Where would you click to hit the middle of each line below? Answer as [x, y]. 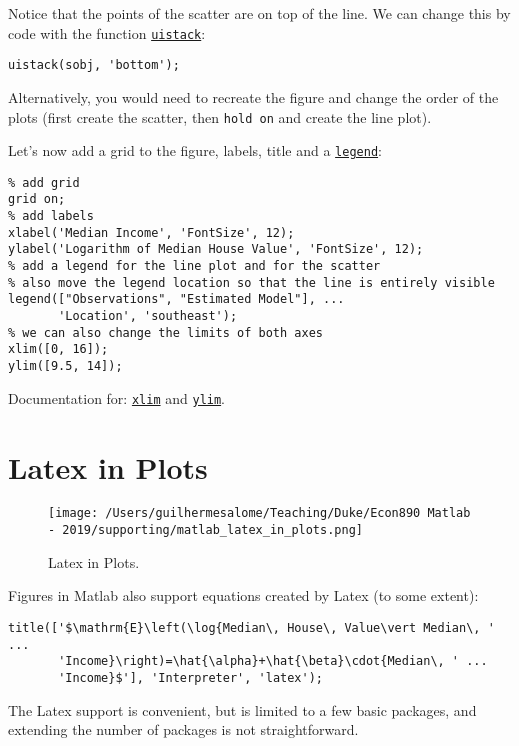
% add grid [44, 182]
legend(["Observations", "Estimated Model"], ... [176, 299]
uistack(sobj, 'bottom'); [94, 65]
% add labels [51, 216]
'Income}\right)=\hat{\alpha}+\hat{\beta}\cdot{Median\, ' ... [273, 661]
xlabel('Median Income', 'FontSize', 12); [151, 232]
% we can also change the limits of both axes [165, 332]
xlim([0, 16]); [58, 349]
